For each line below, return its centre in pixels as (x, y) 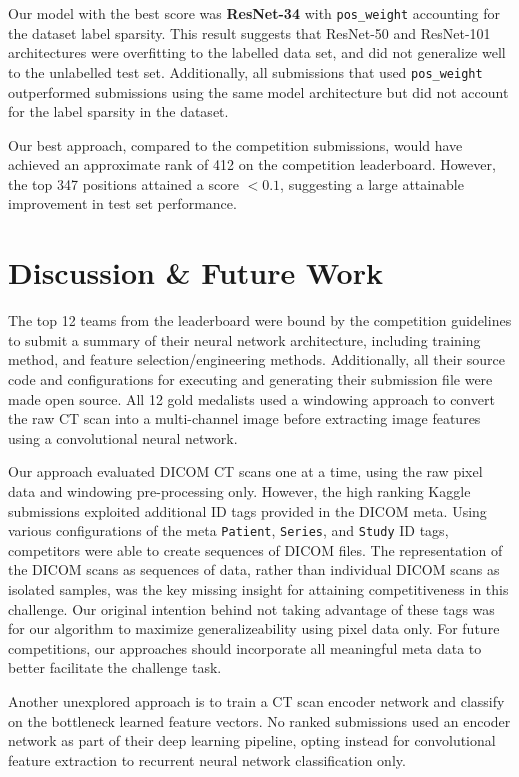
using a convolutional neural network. (123, 437)
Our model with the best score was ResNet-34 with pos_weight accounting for (254, 13)
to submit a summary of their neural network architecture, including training (244, 339)
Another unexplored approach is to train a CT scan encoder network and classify (256, 700)
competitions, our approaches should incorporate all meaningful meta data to (245, 647)
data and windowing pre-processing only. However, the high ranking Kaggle (239, 490)
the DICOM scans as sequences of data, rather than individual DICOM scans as (254, 569)
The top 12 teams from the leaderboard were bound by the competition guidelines (260, 320)
